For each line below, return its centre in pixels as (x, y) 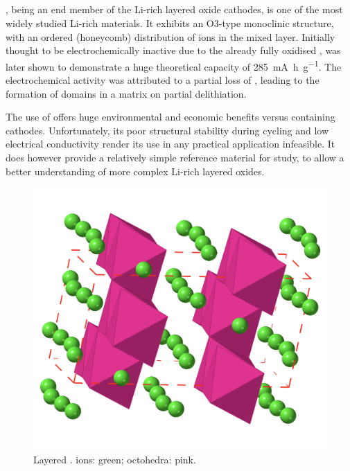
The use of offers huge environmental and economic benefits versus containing (170, 117)
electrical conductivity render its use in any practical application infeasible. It (170, 144)
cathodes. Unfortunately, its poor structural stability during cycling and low (167, 130)
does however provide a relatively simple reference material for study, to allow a (175, 157)
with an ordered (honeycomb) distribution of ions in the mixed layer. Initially (170, 36)
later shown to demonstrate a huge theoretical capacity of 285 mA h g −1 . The (174, 65)
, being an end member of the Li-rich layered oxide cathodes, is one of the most (174, 9)
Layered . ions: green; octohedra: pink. (115, 459)
